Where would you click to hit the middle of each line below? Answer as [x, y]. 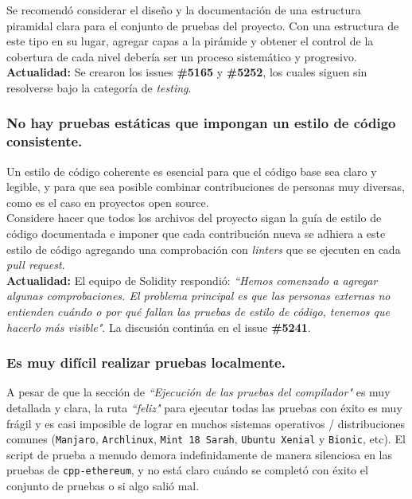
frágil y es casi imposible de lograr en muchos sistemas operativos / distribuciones [206, 423]
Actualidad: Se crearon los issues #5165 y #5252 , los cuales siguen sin [187, 72]
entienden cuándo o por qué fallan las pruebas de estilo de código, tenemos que [198, 312]
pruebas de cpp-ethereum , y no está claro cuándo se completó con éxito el [187, 470]
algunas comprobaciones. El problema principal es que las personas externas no [198, 296]
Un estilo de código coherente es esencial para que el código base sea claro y [192, 171]
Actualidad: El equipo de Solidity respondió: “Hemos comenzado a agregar [192, 280]
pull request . [36, 265]
